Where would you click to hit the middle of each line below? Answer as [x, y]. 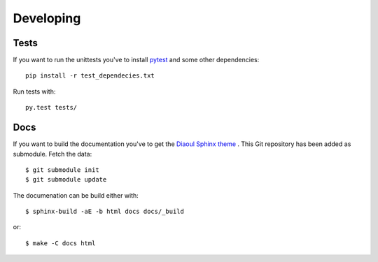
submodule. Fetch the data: [52, 154]
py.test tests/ [51, 108]
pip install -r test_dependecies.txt [90, 76]
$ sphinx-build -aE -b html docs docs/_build [105, 212]
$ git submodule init [62, 170]
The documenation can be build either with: [76, 195]
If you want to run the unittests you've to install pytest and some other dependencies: [136, 60]
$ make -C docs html [61, 243]
